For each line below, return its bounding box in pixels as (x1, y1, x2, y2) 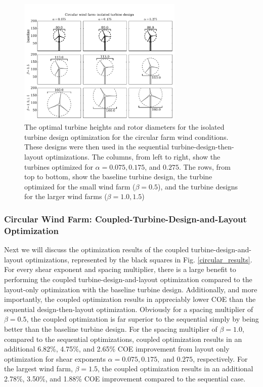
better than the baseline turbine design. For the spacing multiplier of (4, 323, 217, 334)
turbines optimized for (24, 161, 93, 172)
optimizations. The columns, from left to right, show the (46, 151, 221, 162)
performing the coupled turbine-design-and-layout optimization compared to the (4, 274, 252, 284)
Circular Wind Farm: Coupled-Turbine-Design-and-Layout (4, 212, 247, 225)
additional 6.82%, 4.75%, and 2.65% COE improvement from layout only (4, 343, 230, 354)
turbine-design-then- (171, 141, 234, 152)
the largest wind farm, (4, 363, 73, 374)
